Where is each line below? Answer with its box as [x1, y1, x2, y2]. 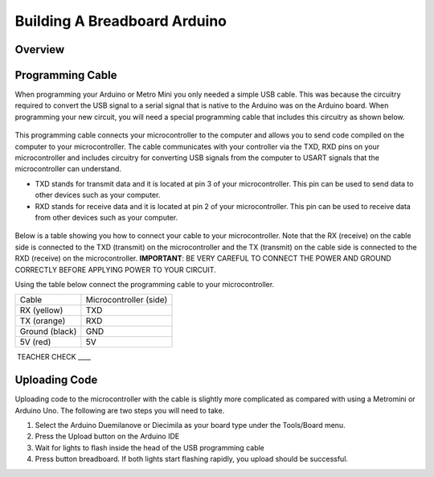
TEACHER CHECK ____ [16, 352, 92, 362]
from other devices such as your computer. [35, 212, 178, 222]
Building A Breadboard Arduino [14, 12, 227, 30]
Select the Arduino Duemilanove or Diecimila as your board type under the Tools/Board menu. [35, 421, 346, 430]
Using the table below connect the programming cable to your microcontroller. [14, 279, 275, 289]
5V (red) [19, 336, 51, 347]
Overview [14, 43, 65, 56]
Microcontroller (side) [85, 294, 168, 306]
